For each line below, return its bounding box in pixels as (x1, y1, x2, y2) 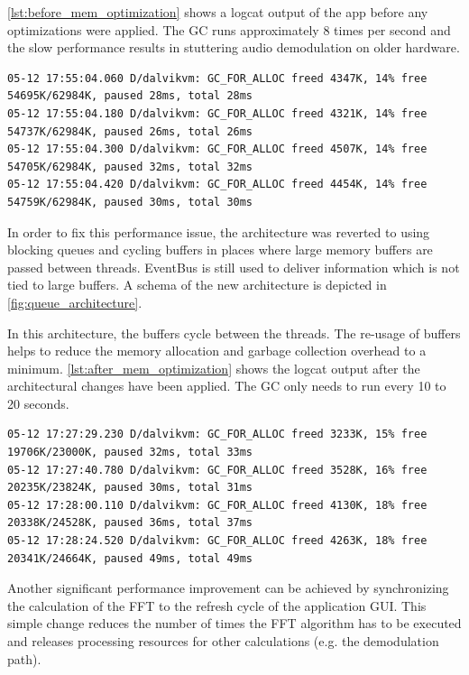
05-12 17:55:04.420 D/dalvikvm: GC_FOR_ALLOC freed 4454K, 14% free (7, 178, 428, 191)
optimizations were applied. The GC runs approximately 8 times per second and (7, 20, 451, 39)
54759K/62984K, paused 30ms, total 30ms (7, 195, 253, 208)
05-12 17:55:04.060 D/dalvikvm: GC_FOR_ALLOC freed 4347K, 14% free (7, 71, 428, 85)
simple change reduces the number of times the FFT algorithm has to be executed (7, 614, 462, 633)
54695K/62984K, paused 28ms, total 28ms (7, 89, 253, 103)
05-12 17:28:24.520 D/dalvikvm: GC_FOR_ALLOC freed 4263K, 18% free (7, 534, 428, 548)
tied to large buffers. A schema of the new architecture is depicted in (7, 275, 387, 294)
